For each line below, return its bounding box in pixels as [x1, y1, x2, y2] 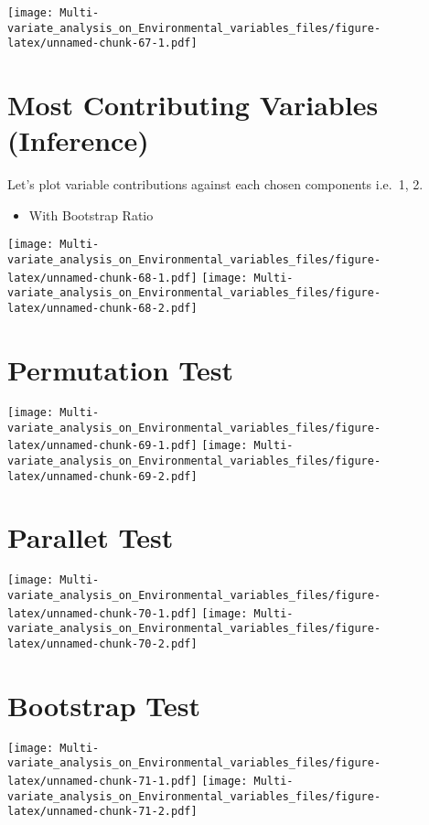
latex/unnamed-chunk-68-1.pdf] [7, 271, 198, 284]
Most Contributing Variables [7, 86, 379, 123]
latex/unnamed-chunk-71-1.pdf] [7, 775, 198, 787]
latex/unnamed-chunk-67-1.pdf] [7, 37, 198, 50]
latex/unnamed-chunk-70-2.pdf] [7, 637, 198, 650]
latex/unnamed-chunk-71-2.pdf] [7, 805, 198, 819]
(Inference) [7, 122, 149, 159]
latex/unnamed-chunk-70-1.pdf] [7, 606, 198, 620]
